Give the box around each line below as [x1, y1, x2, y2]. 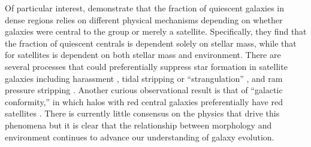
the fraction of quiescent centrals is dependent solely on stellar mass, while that [5, 36, 297, 49]
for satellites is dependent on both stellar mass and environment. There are [5, 48, 281, 61]
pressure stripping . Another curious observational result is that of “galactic [5, 84, 283, 96]
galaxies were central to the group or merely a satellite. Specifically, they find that [5, 25, 307, 38]
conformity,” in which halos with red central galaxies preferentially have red [5, 95, 283, 108]
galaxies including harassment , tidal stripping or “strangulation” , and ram [5, 72, 283, 84]
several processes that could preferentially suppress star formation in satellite [5, 60, 288, 72]
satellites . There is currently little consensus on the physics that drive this [5, 107, 280, 120]
